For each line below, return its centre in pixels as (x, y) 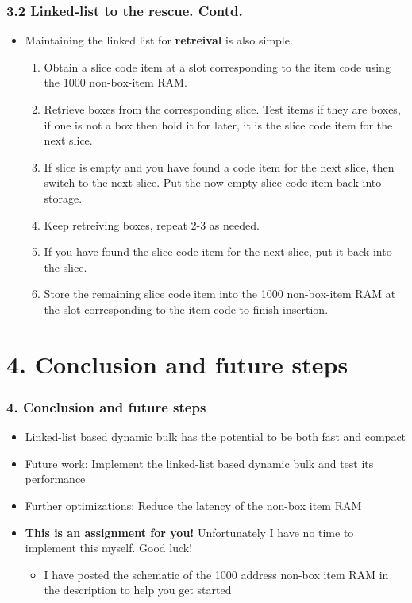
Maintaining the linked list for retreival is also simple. (159, 40)
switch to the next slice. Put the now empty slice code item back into (213, 182)
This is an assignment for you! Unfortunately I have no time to (189, 532)
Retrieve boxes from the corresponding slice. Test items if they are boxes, (222, 109)
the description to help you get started (138, 590)
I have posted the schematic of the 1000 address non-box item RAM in (216, 574)
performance (55, 479)
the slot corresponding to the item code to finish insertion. (186, 309)
